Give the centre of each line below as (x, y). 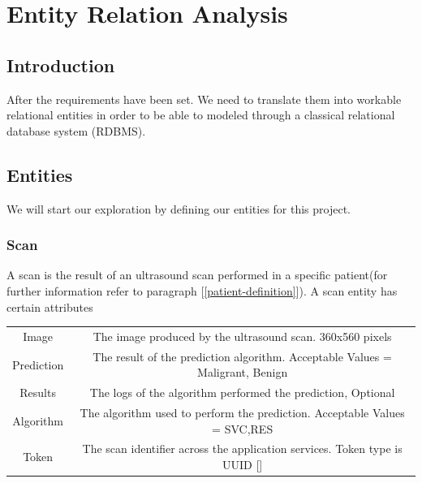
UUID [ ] (243, 465)
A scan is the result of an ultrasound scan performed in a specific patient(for (197, 275)
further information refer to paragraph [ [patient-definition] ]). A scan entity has (202, 290)
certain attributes (50, 306)
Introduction (61, 65)
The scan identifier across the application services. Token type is (242, 448)
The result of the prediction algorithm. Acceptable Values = (242, 356)
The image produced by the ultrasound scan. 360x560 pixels (242, 336)
